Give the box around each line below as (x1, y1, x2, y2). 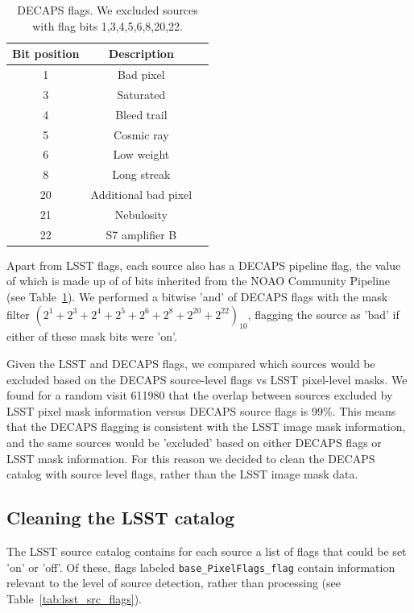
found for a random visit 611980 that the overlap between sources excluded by (6, 387, 393, 404)
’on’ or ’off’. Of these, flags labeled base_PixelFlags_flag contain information (6, 558, 395, 575)
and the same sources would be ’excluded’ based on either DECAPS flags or (6, 434, 382, 451)
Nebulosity (114, 205, 168, 222)
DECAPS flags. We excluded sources (17, 2, 198, 18)
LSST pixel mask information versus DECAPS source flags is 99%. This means (6, 402, 396, 419)
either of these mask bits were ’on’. (6, 328, 177, 345)
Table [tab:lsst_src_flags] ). (6, 590, 142, 607)
